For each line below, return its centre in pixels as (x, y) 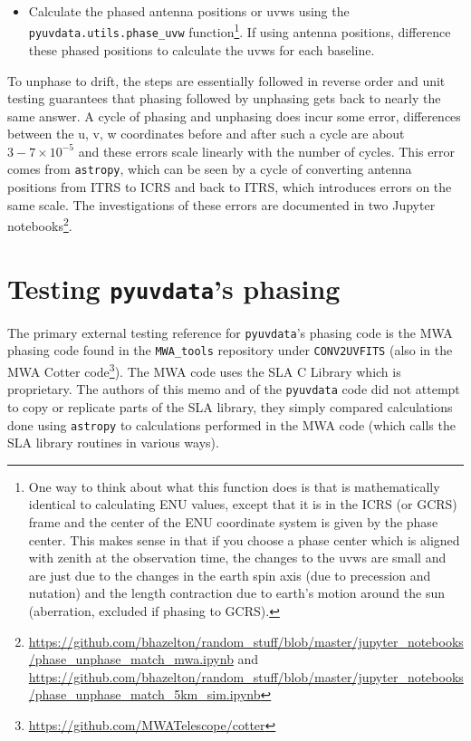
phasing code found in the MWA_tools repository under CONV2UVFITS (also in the (230, 350)
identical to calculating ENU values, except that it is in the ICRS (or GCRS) (243, 504)
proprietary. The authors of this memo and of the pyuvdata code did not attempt (234, 389)
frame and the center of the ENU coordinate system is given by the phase (233, 522)
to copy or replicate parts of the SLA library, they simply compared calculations (230, 407)
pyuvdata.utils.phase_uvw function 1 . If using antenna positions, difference (240, 31)
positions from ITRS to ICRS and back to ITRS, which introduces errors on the (230, 187)
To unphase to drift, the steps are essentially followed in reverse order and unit (226, 80)
